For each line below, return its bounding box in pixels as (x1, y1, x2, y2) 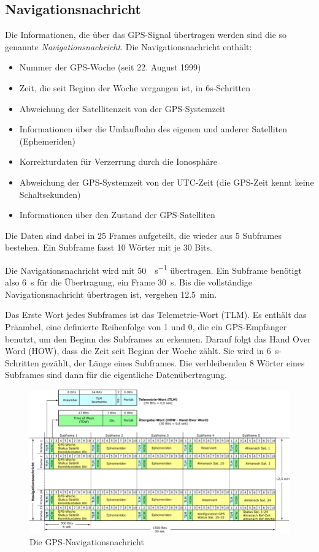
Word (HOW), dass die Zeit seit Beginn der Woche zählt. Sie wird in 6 (5, 344, 271, 357)
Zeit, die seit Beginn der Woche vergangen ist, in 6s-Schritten (19, 81, 250, 94)
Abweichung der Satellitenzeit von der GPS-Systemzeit (19, 102, 226, 115)
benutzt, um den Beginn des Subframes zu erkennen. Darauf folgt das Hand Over (5, 332, 311, 345)
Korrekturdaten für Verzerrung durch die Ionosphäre (19, 155, 217, 168)
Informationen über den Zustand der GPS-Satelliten (19, 208, 215, 221)
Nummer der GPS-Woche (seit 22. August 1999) (19, 61, 201, 74)
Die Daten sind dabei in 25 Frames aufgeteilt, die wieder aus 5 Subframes (5, 229, 282, 241)
